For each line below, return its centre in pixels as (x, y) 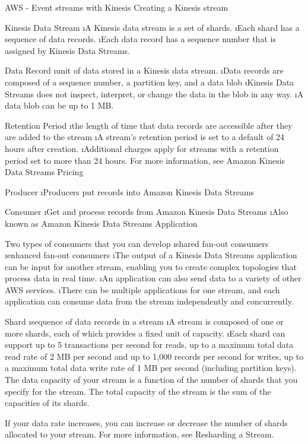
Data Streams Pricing (44, 172)
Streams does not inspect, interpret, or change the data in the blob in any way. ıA (154, 93)
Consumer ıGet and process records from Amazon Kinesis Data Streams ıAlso (147, 212)
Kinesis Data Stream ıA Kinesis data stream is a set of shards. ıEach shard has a (152, 27)
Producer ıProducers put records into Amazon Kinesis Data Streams (130, 191)
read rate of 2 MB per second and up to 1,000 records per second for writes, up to (154, 356)
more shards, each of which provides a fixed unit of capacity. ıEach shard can (145, 333)
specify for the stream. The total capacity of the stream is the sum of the (138, 391)
